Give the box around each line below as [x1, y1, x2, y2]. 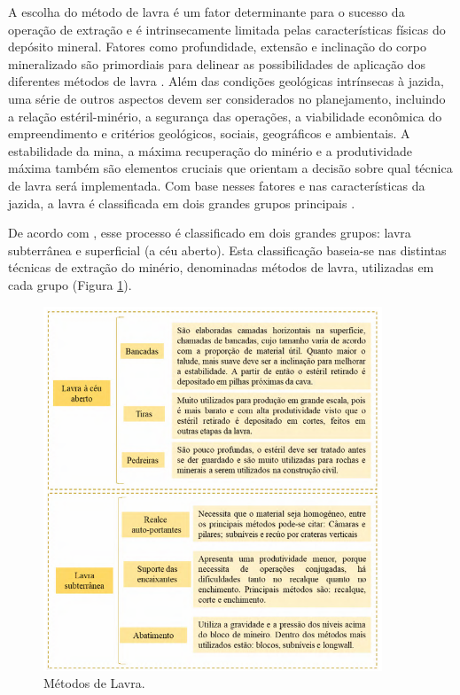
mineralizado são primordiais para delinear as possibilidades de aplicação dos [8, 54, 425, 73]
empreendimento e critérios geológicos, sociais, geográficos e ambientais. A [8, 124, 410, 143]
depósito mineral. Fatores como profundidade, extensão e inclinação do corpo [8, 37, 426, 56]
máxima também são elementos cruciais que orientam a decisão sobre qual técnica [8, 159, 453, 177]
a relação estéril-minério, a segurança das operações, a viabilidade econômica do [8, 106, 442, 125]
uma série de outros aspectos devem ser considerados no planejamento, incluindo [8, 89, 446, 107]
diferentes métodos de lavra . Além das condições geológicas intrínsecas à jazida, [8, 72, 444, 90]
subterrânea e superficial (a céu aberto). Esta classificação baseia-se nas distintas [8, 240, 447, 259]
